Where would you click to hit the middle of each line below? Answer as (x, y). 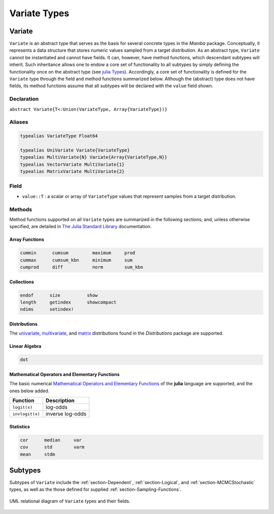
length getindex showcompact (68, 302)
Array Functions (27, 240)
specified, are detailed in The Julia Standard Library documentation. (80, 227)
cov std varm (52, 447)
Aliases (19, 122)
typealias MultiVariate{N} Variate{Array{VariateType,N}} (94, 157)
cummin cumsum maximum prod (78, 253)
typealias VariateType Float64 (59, 136)
